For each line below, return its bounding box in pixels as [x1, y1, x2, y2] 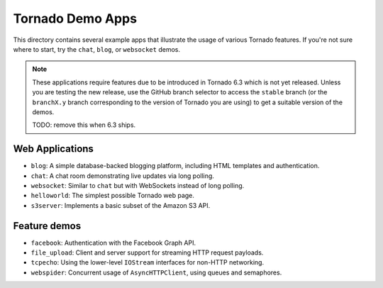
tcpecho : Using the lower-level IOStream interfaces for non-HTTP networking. [30, 258, 265, 267]
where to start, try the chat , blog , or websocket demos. [13, 45, 181, 53]
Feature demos [13, 220, 82, 232]
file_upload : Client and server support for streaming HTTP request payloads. [30, 248, 264, 257]
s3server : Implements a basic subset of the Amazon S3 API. [30, 201, 211, 209]
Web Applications [13, 143, 94, 155]
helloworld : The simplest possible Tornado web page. [30, 192, 195, 200]
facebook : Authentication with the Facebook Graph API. [30, 238, 196, 247]
